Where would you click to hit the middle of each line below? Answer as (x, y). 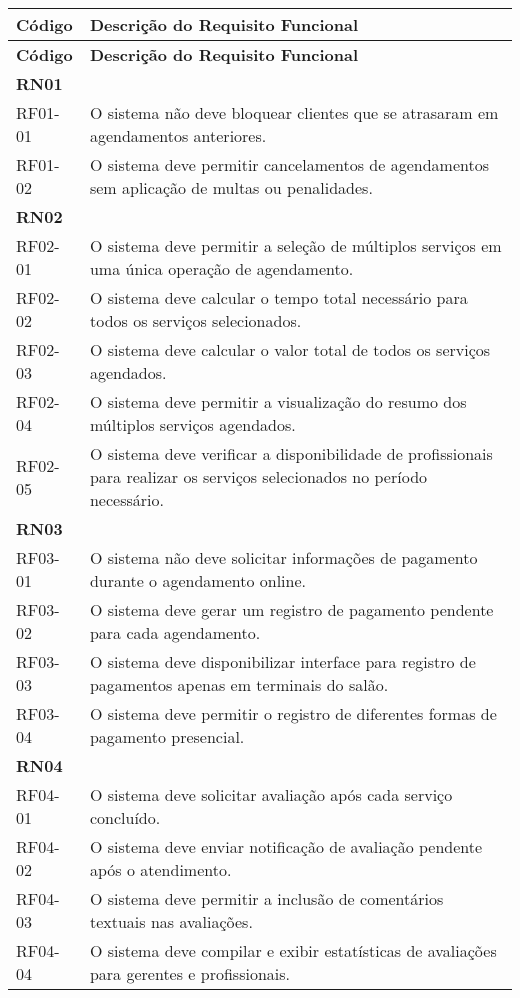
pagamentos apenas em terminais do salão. (239, 684)
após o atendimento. (160, 869)
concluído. (125, 817)
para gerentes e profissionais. (189, 973)
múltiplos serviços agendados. (192, 424)
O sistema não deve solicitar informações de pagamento (283, 557)
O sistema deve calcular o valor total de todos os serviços (290, 349)
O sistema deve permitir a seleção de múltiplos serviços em (295, 245)
